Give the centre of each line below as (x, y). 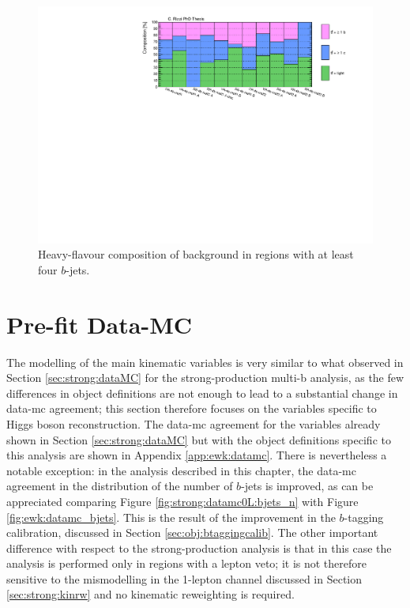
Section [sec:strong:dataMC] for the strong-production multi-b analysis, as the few (205, 378)
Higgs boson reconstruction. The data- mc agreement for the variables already (194, 423)
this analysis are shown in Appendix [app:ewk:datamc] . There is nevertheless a (197, 455)
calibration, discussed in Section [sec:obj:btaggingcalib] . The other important (192, 532)
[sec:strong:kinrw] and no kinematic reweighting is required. (150, 594)
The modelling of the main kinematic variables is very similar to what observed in (205, 362)
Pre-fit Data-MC (99, 324)
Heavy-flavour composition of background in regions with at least (196, 254)
